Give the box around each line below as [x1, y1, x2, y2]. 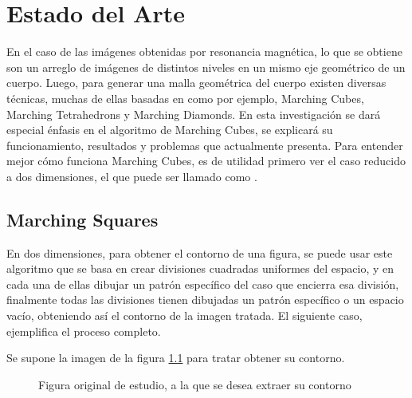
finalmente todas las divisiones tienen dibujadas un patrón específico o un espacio [6, 291, 404, 308]
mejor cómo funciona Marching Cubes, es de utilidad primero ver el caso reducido [6, 152, 406, 169]
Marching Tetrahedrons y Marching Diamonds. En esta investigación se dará [6, 105, 381, 122]
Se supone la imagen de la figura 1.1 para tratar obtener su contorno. [6, 349, 345, 366]
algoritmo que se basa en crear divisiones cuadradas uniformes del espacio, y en [6, 260, 394, 277]
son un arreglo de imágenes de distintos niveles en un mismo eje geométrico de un [6, 58, 406, 75]
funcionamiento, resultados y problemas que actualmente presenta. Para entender [6, 136, 403, 153]
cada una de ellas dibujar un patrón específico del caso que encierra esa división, [6, 275, 399, 292]
